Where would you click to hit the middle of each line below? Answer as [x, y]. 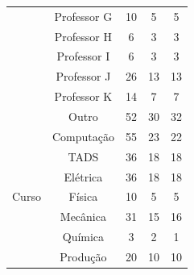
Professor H [83, 36]
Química [83, 237]
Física [83, 196]
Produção [83, 256]
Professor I [83, 56]
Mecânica [83, 217]
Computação [83, 136]
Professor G [83, 16]
